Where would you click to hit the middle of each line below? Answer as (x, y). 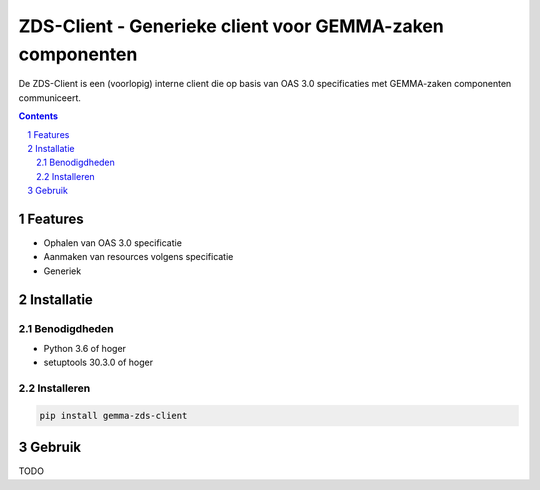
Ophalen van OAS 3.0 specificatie (112, 242)
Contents (38, 116)
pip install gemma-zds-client (113, 415)
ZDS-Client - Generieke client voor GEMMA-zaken (231, 26)
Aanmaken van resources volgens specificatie (138, 257)
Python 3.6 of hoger (85, 348)
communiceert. (50, 97)
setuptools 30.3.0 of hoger (98, 362)
